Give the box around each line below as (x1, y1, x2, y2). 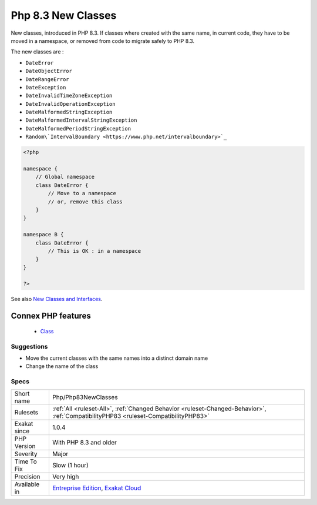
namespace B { (23, 231, 64, 238)
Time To (14, 457, 38, 466)
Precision (14, 472, 41, 480)
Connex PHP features (11, 311, 91, 321)
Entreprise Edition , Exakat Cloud (52, 484, 141, 492)
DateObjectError (25, 68, 73, 75)
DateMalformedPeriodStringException (25, 125, 131, 132)
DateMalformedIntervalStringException (25, 117, 137, 123)
